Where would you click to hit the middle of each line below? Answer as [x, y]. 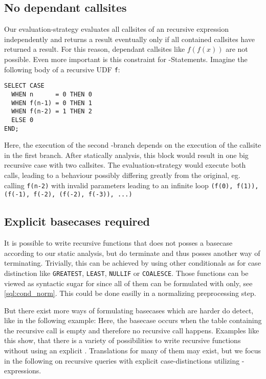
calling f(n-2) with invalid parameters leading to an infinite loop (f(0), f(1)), [131, 185]
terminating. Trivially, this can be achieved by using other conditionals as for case [132, 263]
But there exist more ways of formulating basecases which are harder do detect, [129, 310]
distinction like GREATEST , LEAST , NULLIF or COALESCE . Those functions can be [126, 273]
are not [237, 49]
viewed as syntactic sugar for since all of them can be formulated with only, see [128, 283]
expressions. [23, 371]
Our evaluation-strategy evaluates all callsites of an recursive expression [116, 29]
